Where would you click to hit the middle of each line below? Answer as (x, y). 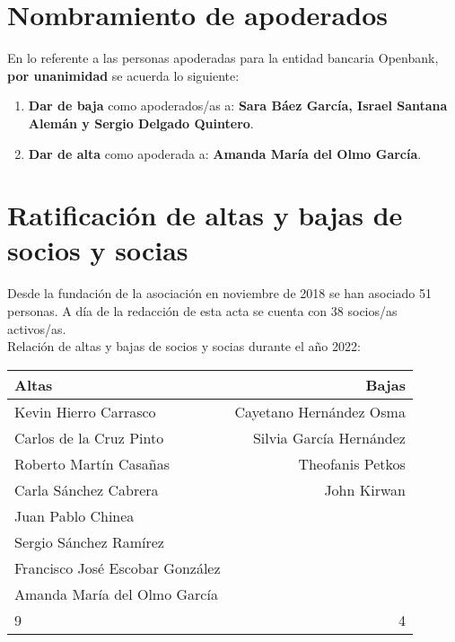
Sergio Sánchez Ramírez (89, 541)
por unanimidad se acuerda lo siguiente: (123, 75)
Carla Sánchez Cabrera (87, 489)
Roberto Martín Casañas (92, 463)
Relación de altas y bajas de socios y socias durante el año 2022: (184, 346)
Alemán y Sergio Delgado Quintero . (141, 123)
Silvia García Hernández (329, 437)
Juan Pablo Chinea (74, 515)
